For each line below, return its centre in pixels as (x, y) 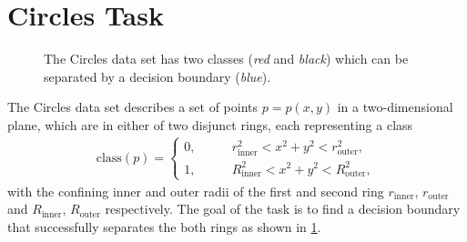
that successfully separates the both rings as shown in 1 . (164, 226)
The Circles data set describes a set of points (133, 107)
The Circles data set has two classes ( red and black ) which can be (226, 59)
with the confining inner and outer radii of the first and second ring (196, 191)
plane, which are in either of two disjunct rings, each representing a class (210, 124)
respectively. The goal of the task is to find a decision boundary (283, 209)
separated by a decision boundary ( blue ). (157, 76)
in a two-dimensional (395, 107)
